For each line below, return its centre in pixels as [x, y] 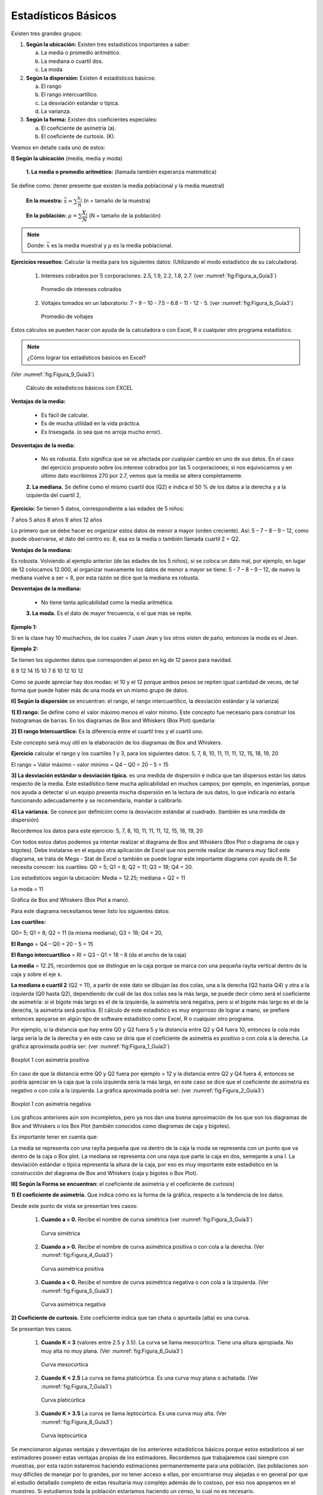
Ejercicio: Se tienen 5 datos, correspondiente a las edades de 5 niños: [98, 509]
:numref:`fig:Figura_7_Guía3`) [76, 1386]
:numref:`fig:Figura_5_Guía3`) [77, 1290]
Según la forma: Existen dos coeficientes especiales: [92, 120]
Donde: [36, 246]
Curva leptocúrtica [64, 1436]
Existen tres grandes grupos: [47, 33]
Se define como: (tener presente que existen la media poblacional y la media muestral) [118, 185]
